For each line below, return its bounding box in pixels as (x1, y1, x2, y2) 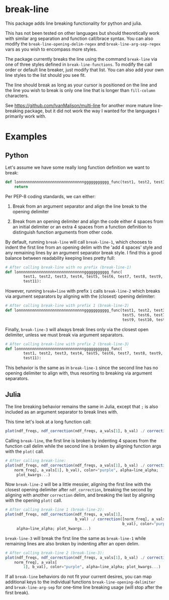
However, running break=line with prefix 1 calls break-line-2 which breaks (5, 288, 160, 294)
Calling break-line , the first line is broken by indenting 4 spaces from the (5, 437, 157, 443)
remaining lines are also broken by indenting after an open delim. (5, 540, 140, 546)
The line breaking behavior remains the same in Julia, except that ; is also (5, 403, 158, 409)
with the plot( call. (5, 448, 44, 454)
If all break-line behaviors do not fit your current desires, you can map (5, 574, 152, 580)
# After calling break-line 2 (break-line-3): (5, 550, 105, 556)
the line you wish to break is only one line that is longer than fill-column (5, 87, 156, 93)
